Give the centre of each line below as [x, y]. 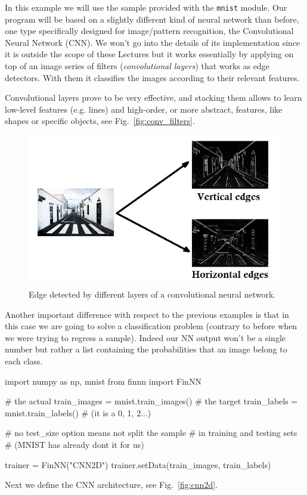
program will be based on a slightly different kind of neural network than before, [152, 19]
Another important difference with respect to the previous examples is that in [147, 314]
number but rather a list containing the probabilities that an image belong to [146, 349]
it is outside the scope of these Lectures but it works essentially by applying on [149, 54]
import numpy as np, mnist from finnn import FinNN [103, 381]
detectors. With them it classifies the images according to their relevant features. [152, 77]
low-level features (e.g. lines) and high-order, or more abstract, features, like [144, 109]
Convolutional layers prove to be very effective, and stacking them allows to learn [153, 98]
